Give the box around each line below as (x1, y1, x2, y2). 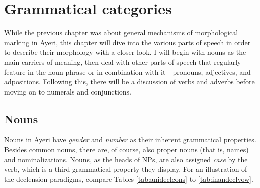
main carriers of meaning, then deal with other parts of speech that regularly (4, 56, 241, 67)
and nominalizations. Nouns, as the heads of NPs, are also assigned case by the (4, 154, 248, 164)
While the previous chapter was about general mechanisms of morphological (4, 27, 238, 38)
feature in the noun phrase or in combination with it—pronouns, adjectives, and (4, 66, 251, 77)
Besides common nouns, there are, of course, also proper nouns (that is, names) (4, 144, 249, 155)
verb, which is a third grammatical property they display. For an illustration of (4, 164, 247, 174)
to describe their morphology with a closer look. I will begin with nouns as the (4, 47, 246, 57)
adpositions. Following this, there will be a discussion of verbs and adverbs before (4, 76, 255, 87)
